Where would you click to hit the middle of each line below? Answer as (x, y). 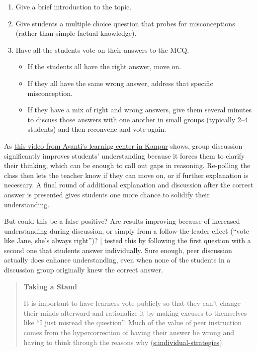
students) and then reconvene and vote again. (97, 129)
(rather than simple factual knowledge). (76, 33)
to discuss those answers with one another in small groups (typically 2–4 (138, 119)
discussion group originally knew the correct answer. (84, 270)
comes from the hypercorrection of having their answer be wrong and (129, 332)
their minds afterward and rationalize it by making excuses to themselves (135, 312)
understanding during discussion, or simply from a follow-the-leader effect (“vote (127, 230)
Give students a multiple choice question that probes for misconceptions (125, 23)
